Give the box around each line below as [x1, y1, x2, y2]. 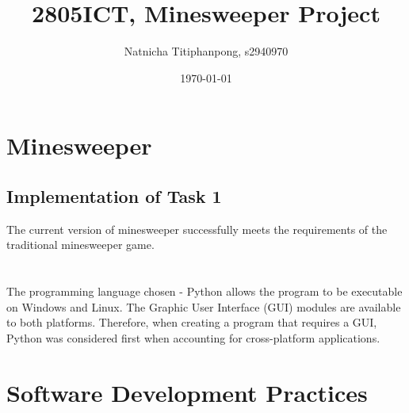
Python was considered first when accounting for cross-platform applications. [6, 329, 380, 346]
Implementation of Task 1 [6, 183, 222, 208]
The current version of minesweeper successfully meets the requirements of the [6, 220, 388, 237]
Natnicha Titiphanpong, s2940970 [124, 43, 289, 59]
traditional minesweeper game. [6, 236, 155, 253]
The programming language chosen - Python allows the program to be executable [6, 283, 403, 300]
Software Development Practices [6, 376, 368, 408]
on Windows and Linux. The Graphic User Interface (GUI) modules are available [6, 298, 401, 315]
